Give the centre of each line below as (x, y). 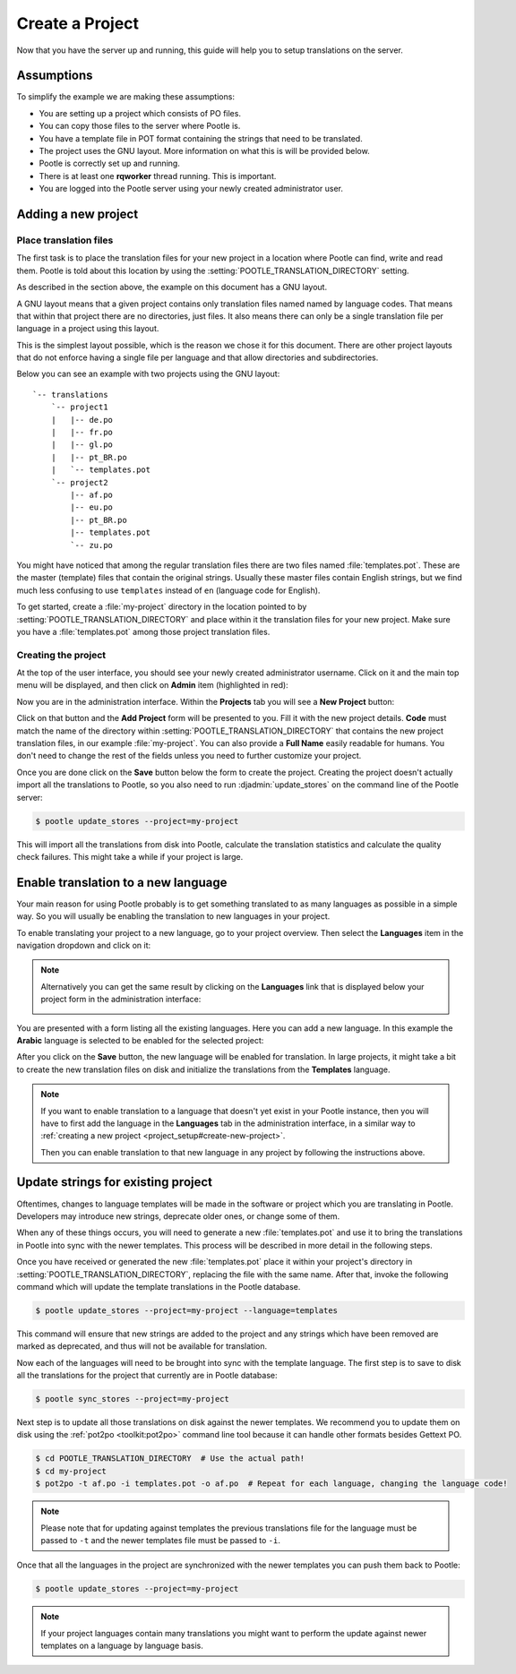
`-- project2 (79, 482)
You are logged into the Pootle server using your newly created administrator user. (191, 189)
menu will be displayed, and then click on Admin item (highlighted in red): (152, 685)
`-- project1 (79, 407)
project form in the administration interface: (121, 1000)
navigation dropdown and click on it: (84, 945)
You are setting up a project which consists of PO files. (140, 113)
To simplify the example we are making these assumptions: (125, 97)
